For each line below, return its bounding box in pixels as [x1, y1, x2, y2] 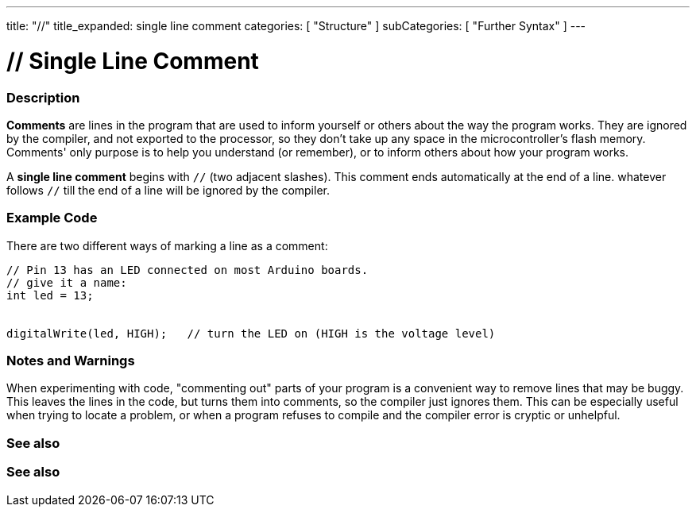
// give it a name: [6, 276, 127, 289]
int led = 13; [6, 288, 94, 302]
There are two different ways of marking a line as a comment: [6, 238, 328, 253]
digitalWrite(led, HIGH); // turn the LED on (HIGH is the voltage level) [6, 326, 496, 340]
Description [6, 89, 80, 106]
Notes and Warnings [6, 353, 135, 368]
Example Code [6, 210, 98, 226]
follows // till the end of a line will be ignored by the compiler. [6, 183, 330, 197]
